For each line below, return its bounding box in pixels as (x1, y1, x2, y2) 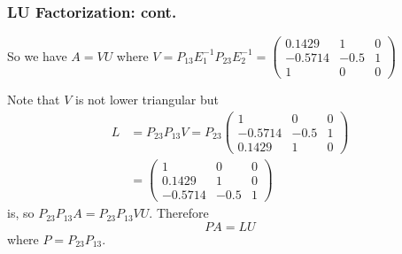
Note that (7, 90, 60, 109)
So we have (7, 46, 67, 65)
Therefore (156, 204, 209, 222)
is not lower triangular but (75, 90, 219, 109)
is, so (7, 204, 35, 222)
